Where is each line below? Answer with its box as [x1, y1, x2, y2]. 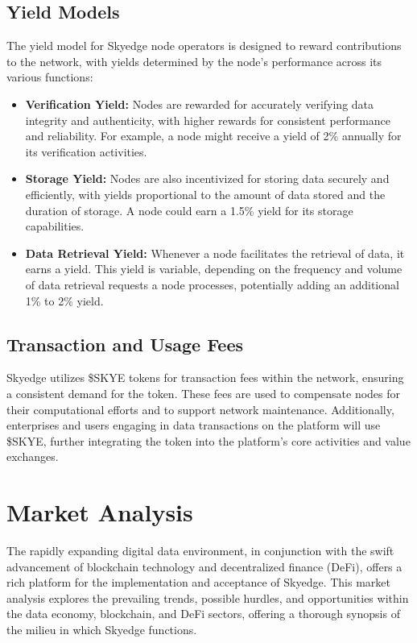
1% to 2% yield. [25, 292, 104, 309]
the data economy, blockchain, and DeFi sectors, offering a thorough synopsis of [6, 605, 400, 622]
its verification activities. [25, 143, 147, 160]
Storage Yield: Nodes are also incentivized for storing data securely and [25, 170, 390, 187]
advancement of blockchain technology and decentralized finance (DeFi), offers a [6, 558, 403, 575]
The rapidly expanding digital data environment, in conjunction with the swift [6, 542, 394, 558]
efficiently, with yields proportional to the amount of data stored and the [25, 185, 386, 202]
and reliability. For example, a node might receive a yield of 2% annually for [25, 127, 402, 144]
